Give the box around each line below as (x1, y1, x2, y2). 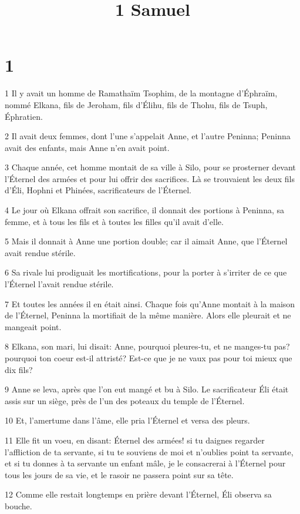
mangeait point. (5, 320, 62, 332)
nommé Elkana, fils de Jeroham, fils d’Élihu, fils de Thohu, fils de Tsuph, (5, 98, 268, 110)
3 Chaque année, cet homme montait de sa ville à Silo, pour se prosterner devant (5, 161, 296, 173)
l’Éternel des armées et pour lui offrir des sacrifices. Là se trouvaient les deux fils (5, 172, 295, 184)
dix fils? (5, 363, 33, 375)
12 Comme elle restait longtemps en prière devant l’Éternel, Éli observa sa (5, 488, 272, 500)
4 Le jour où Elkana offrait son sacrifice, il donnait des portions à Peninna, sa (5, 204, 284, 216)
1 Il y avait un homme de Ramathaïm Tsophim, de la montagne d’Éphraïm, (5, 87, 278, 99)
